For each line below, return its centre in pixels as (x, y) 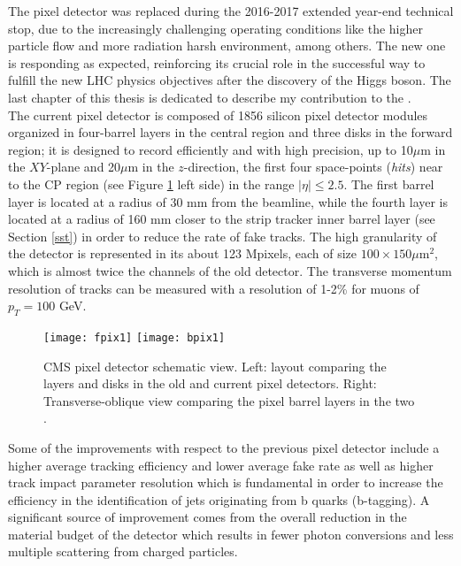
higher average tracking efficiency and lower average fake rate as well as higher (221, 465)
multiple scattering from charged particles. (123, 551)
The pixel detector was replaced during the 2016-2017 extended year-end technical (231, 11)
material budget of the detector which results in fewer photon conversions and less (231, 534)
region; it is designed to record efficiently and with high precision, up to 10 (211, 149)
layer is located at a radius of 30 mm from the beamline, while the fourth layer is (228, 201)
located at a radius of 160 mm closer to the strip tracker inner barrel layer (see (222, 219)
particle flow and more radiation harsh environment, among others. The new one (227, 46)
